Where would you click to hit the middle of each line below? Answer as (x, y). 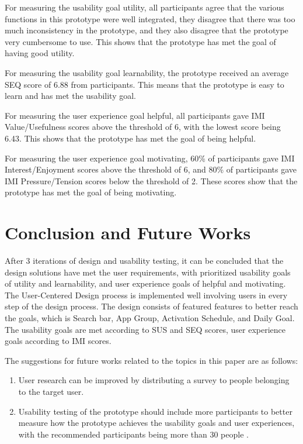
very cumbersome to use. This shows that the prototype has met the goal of (140, 41)
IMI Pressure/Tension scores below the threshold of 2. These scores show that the (151, 180)
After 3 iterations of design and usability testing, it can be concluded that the (144, 261)
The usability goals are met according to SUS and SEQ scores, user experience (145, 329)
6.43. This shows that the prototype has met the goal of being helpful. (130, 138)
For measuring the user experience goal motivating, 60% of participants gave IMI (150, 158)
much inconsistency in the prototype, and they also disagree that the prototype (147, 30)
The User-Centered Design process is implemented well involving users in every (146, 295)
